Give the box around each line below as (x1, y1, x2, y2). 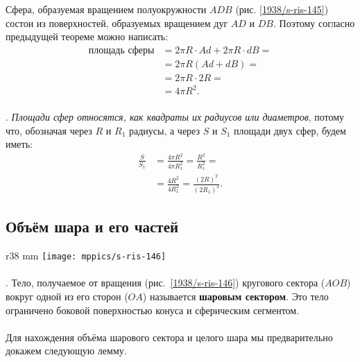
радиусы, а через (128, 123, 200, 137)
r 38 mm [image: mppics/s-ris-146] (6, 248, 166, 263)
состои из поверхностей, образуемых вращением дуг (6, 15, 228, 30)
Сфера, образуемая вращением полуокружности (6, 2, 207, 16)
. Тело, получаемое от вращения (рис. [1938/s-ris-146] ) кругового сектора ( (6, 275, 325, 290)
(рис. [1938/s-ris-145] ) (235, 2, 329, 16)
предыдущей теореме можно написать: (6, 29, 169, 44)
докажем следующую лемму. (6, 343, 127, 358)
